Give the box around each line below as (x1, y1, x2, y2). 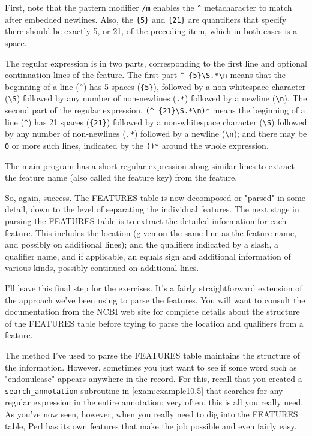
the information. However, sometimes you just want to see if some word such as (5, 360, 297, 373)
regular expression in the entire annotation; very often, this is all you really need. (5, 396, 304, 408)
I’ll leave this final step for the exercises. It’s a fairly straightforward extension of (5, 282, 302, 294)
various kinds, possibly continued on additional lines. (5, 261, 199, 274)
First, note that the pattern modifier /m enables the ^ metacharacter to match (5, 1, 292, 13)
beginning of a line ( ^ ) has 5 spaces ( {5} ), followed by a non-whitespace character (5, 80, 306, 92)
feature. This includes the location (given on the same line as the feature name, (5, 226, 297, 239)
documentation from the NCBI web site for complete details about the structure (5, 305, 300, 318)
